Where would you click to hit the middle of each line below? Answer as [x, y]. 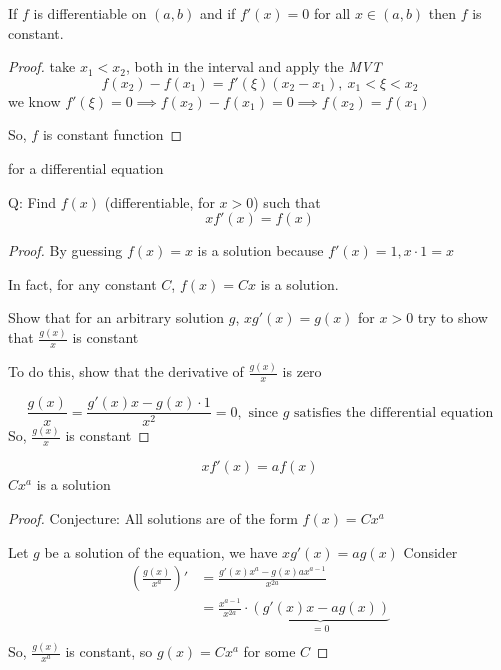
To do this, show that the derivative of [126, 371]
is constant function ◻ [112, 134]
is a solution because [260, 250]
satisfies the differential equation [394, 412]
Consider [430, 551]
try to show [452, 317]
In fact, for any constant [82, 283]
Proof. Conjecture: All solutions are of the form [153, 518]
